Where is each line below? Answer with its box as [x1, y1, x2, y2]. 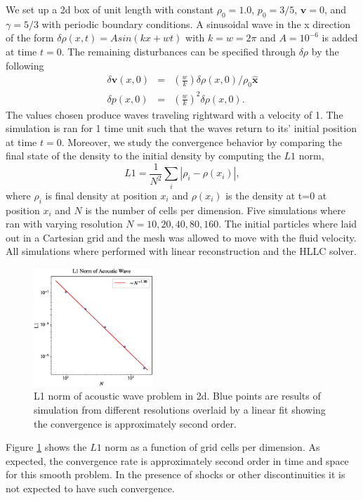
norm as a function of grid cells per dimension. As [105, 440, 320, 454]
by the [311, 44, 339, 58]
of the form [6, 30, 54, 45]
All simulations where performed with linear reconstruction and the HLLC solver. [6, 244, 357, 258]
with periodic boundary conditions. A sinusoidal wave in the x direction [41, 16, 351, 31]
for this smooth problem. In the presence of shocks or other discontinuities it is [6, 467, 345, 482]
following [6, 58, 44, 72]
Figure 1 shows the [6, 440, 87, 454]
